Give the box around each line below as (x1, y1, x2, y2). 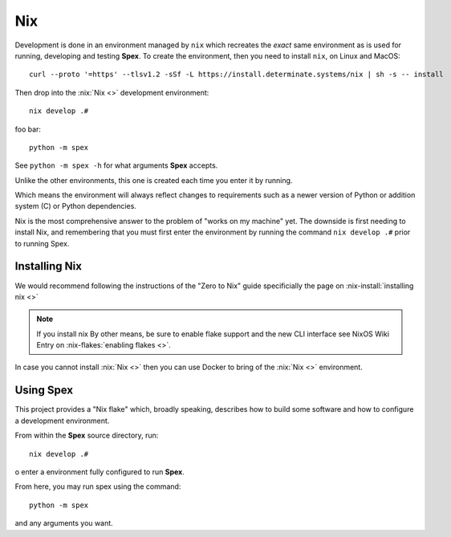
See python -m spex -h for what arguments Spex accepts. (14, 161, 218, 170)
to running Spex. (14, 238, 70, 248)
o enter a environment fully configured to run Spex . (14, 466, 185, 477)
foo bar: (14, 124, 42, 134)
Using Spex (14, 384, 74, 397)
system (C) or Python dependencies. (14, 201, 136, 211)
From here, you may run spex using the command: (14, 482, 181, 491)
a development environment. (14, 416, 110, 425)
